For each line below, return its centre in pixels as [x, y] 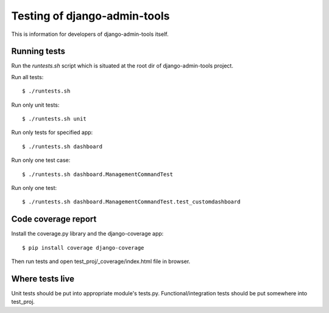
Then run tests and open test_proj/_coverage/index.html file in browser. [101, 261]
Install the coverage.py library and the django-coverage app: [87, 234]
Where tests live [43, 279]
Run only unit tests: [35, 105]
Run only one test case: [41, 160]
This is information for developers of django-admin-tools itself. [90, 34]
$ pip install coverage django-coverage [83, 248]
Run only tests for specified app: [52, 132]
